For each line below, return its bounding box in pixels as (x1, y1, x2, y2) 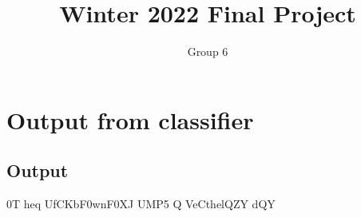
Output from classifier (6, 103, 254, 136)
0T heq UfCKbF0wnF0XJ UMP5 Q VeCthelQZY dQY (6, 195, 276, 212)
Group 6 (187, 43, 228, 60)
